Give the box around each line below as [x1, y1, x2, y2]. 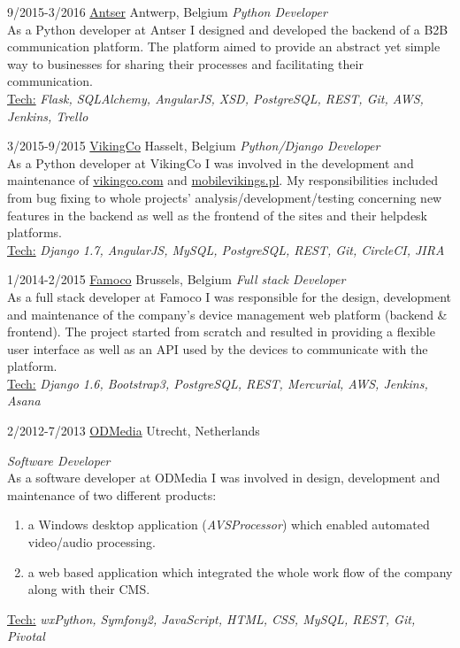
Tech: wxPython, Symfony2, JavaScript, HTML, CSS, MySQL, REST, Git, [7, 609, 416, 628]
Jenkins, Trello [7, 106, 88, 125]
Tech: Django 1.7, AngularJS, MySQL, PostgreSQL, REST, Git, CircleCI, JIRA [7, 240, 445, 258]
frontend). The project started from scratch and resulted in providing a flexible [7, 322, 435, 341]
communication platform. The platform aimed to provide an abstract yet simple [7, 37, 441, 56]
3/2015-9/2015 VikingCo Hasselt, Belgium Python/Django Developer [7, 136, 380, 155]
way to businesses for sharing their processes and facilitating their [7, 54, 364, 73]
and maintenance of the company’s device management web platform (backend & [7, 305, 448, 323]
